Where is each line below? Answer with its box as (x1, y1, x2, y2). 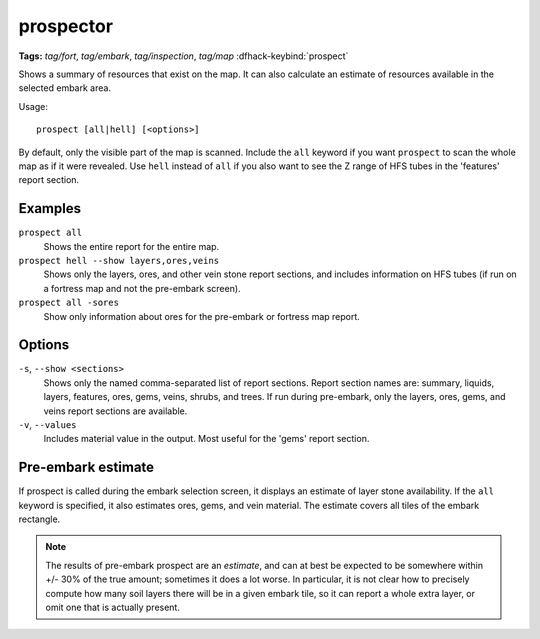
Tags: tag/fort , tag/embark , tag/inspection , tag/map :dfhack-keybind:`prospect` (18, 50, 349, 62)
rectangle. (18, 513, 61, 525)
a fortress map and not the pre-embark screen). (43, 282, 241, 294)
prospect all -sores (18, 297, 120, 309)
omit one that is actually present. (45, 601, 180, 614)
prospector (18, 15, 114, 37)
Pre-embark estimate (18, 459, 155, 476)
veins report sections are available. (43, 405, 188, 417)
